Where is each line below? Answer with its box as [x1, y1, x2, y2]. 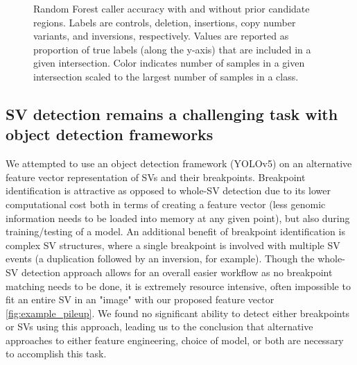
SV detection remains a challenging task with [6, 103, 338, 124]
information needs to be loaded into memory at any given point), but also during [6, 210, 350, 225]
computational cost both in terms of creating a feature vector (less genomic [6, 196, 326, 211]
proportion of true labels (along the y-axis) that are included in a [33, 42, 311, 56]
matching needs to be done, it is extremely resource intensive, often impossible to [6, 278, 351, 293]
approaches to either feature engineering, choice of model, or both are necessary [6, 332, 344, 347]
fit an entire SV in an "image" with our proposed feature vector [6, 292, 275, 307]
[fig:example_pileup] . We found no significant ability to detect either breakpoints [6, 305, 350, 320]
